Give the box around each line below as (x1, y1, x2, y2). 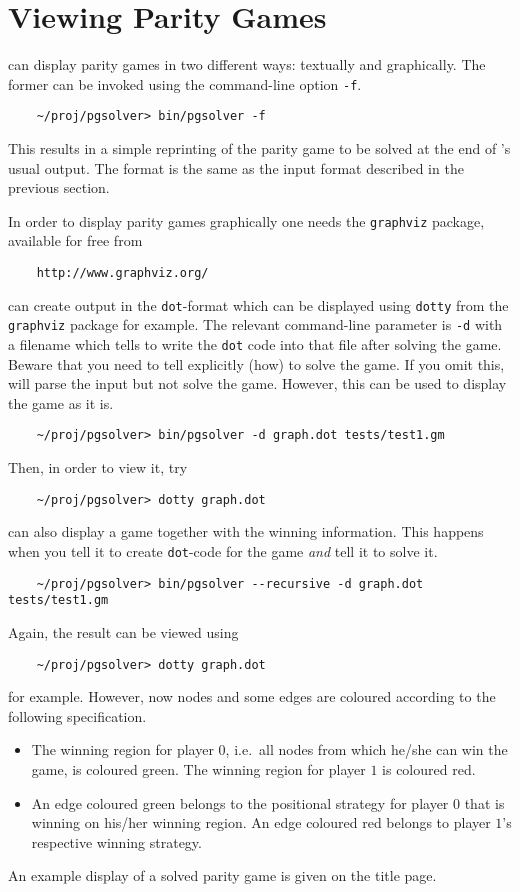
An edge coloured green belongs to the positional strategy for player (31, 792, 449, 813)
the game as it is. (8, 392, 114, 413)
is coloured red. (382, 758, 476, 779)
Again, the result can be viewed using (8, 621, 239, 642)
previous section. (8, 177, 110, 198)
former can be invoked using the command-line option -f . (8, 73, 362, 94)
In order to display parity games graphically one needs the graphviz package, (8, 210, 485, 231)
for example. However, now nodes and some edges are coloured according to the (8, 686, 496, 707)
